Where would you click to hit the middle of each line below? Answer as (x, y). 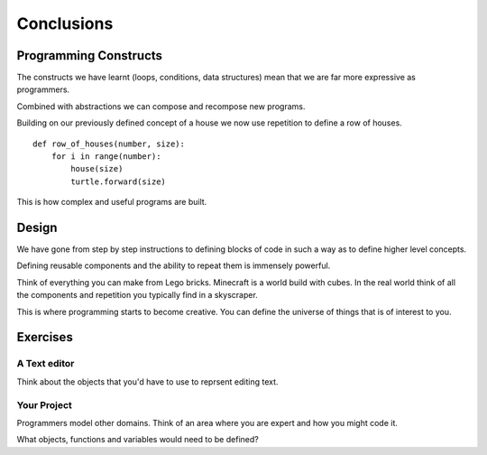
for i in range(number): (106, 157)
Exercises (45, 337)
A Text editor (46, 364)
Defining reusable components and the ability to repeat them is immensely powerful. (174, 265)
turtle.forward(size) (119, 181)
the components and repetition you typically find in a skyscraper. (138, 295)
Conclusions (65, 23)
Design (37, 227)
